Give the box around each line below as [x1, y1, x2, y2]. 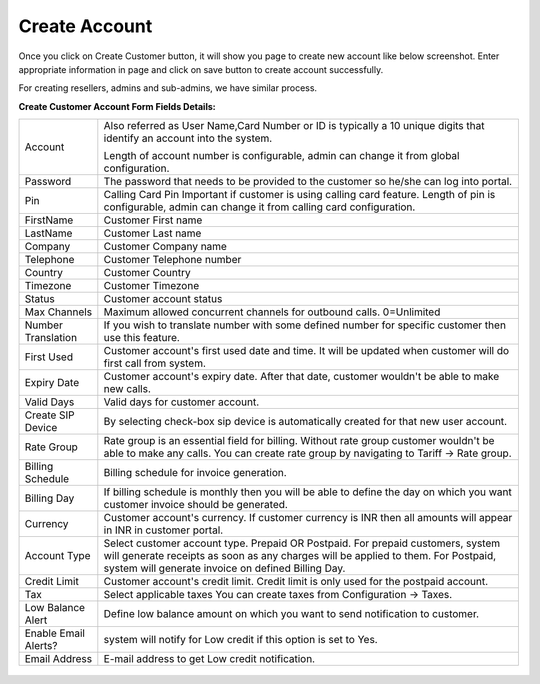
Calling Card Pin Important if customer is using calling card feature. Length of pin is [103, 188, 496, 202]
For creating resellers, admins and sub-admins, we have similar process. [18, 82, 318, 94]
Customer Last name [103, 226, 202, 240]
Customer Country [103, 266, 191, 280]
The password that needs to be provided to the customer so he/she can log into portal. [103, 175, 513, 189]
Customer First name [103, 213, 203, 227]
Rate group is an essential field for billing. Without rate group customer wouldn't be [103, 434, 495, 448]
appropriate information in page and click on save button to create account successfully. [18, 63, 384, 75]
